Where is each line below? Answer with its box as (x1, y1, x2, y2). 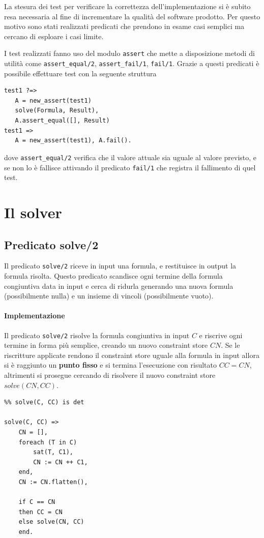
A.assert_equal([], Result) (15, 117, 110, 125)
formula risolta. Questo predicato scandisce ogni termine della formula (4, 270, 223, 281)
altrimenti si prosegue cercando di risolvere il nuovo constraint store (4, 370, 216, 380)
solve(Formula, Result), (15, 107, 99, 114)
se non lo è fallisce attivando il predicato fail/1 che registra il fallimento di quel (4, 162, 256, 172)
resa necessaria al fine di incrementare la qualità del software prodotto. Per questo (4, 11, 260, 21)
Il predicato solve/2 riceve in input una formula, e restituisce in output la (4, 260, 237, 271)
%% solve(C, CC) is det (4, 399, 84, 406)
